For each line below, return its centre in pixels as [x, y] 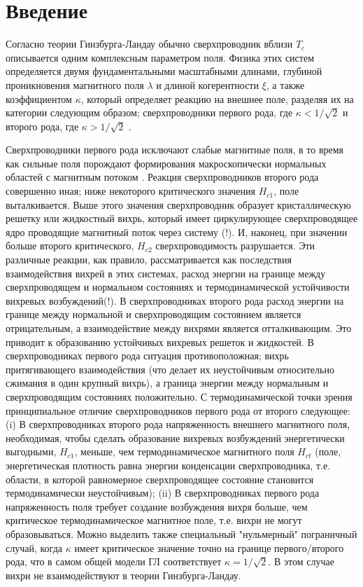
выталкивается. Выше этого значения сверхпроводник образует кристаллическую [178, 204]
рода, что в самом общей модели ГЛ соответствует [114, 561]
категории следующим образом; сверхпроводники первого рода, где [149, 112]
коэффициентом [39, 98]
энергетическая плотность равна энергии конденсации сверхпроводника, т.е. [168, 465]
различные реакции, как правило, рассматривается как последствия [149, 260]
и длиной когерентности [207, 84]
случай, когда [34, 547]
